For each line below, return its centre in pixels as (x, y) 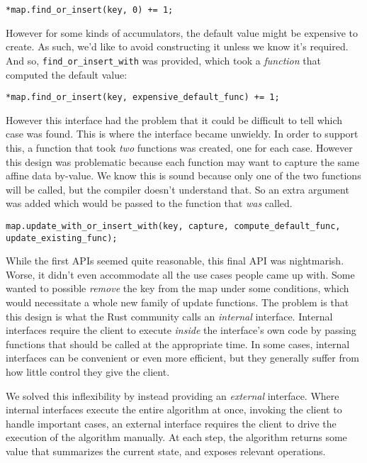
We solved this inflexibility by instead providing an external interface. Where (173, 395)
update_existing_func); (62, 238)
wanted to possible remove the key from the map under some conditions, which (177, 288)
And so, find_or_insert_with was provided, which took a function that (163, 60)
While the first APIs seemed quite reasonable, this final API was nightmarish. (175, 261)
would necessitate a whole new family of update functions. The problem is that (177, 302)
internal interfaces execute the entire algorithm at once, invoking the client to (174, 409)
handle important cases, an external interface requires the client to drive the (171, 423)
